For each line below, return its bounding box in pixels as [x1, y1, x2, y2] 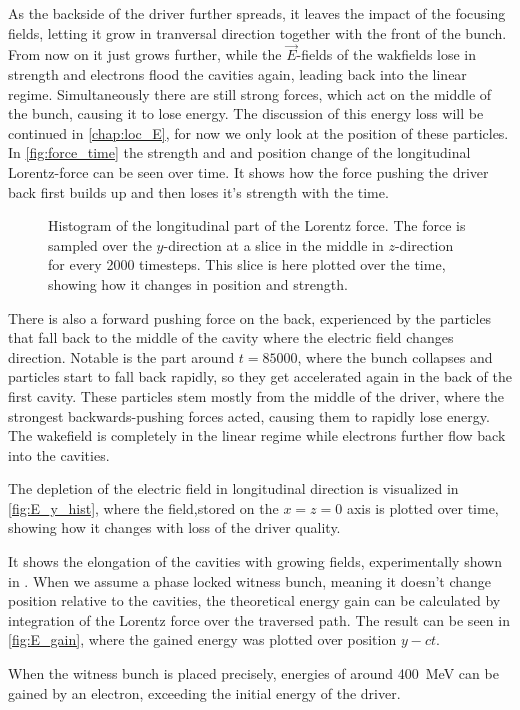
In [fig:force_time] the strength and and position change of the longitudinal [8, 142, 471, 163]
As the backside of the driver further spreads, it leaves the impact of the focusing [8, 3, 506, 23]
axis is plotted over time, [346, 497, 499, 518]
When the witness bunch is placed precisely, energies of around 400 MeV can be [8, 663, 499, 684]
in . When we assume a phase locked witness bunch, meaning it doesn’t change [8, 570, 492, 591]
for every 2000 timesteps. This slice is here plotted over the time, [48, 254, 446, 275]
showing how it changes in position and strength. [48, 273, 348, 294]
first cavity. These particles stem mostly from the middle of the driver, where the [8, 385, 505, 406]
